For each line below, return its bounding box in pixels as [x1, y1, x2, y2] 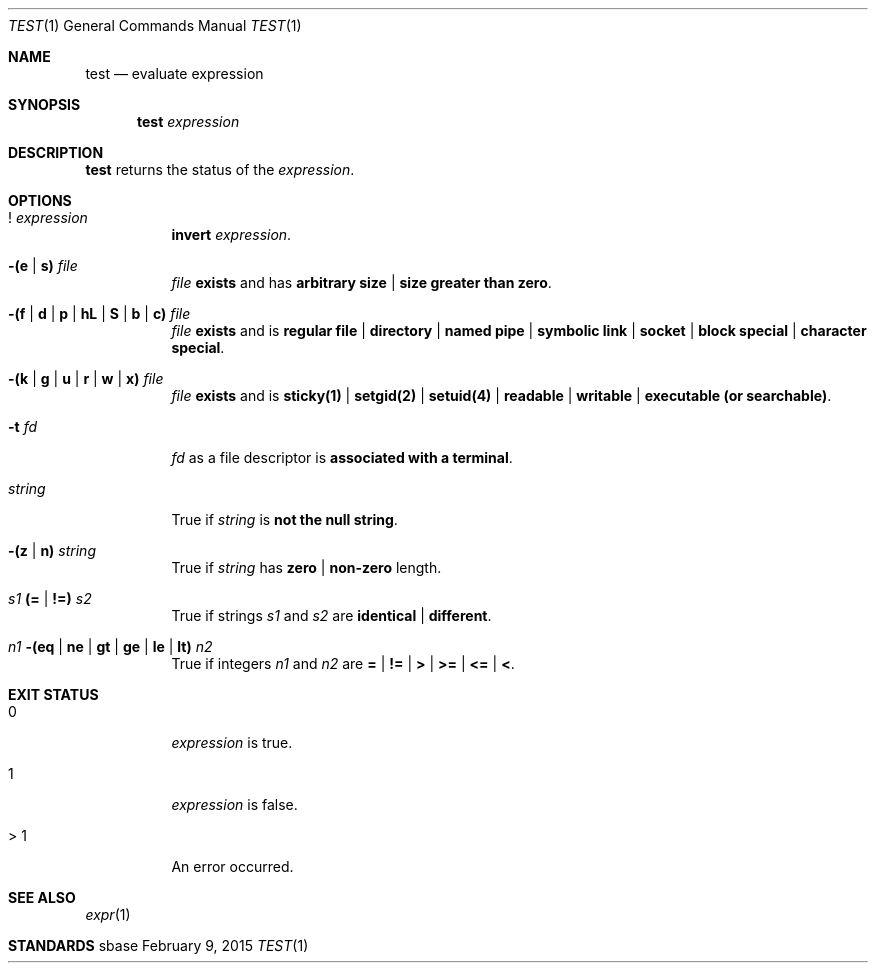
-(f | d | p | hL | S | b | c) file [8, 305, 191, 322]
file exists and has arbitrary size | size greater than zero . [171, 274, 552, 291]
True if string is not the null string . [171, 511, 398, 528]
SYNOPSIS [8, 96, 81, 113]
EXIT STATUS [8, 686, 99, 703]
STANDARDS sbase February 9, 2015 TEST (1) [8, 937, 309, 954]
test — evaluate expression [85, 65, 264, 82]
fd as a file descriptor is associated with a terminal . [171, 449, 513, 466]
